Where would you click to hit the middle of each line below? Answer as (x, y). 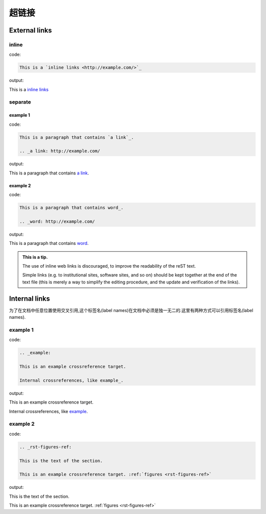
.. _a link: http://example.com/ (60, 151)
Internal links (30, 298)
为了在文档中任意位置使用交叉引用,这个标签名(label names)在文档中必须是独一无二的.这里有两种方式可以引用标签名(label (131, 310)
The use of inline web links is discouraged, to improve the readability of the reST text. (109, 266)
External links (31, 30)
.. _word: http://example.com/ (57, 221)
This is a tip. (35, 257)
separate (20, 102)
